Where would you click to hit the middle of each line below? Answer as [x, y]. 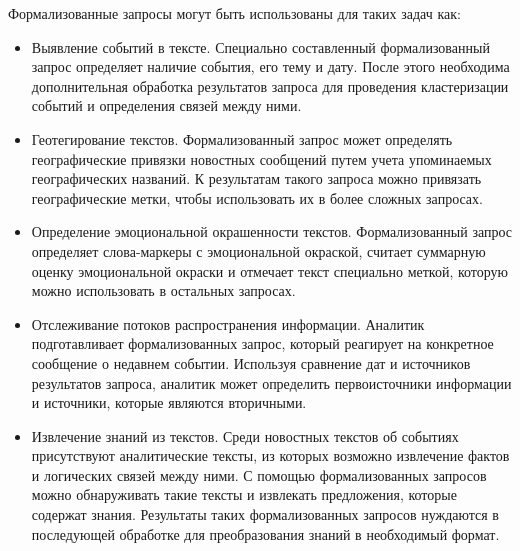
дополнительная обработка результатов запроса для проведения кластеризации [270, 85]
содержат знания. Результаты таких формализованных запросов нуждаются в [265, 514]
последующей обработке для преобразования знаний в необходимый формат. [265, 533]
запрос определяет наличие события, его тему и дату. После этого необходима [270, 66]
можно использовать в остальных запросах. [163, 290]
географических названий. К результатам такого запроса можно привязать [256, 178]
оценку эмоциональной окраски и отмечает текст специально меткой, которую [270, 270]
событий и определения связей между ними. [166, 105]
